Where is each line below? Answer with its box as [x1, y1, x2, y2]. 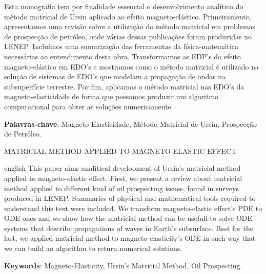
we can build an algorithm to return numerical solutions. [4, 243, 182, 254]
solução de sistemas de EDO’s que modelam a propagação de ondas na [4, 71, 226, 82]
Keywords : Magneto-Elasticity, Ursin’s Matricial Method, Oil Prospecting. [4, 260, 242, 270]
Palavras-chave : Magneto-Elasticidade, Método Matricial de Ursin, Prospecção [4, 118, 257, 129]
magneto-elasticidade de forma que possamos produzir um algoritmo [4, 91, 219, 102]
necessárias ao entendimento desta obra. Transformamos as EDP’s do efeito [4, 51, 241, 61]
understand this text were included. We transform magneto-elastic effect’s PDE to [4, 202, 262, 213]
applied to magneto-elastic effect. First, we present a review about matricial [4, 172, 242, 183]
